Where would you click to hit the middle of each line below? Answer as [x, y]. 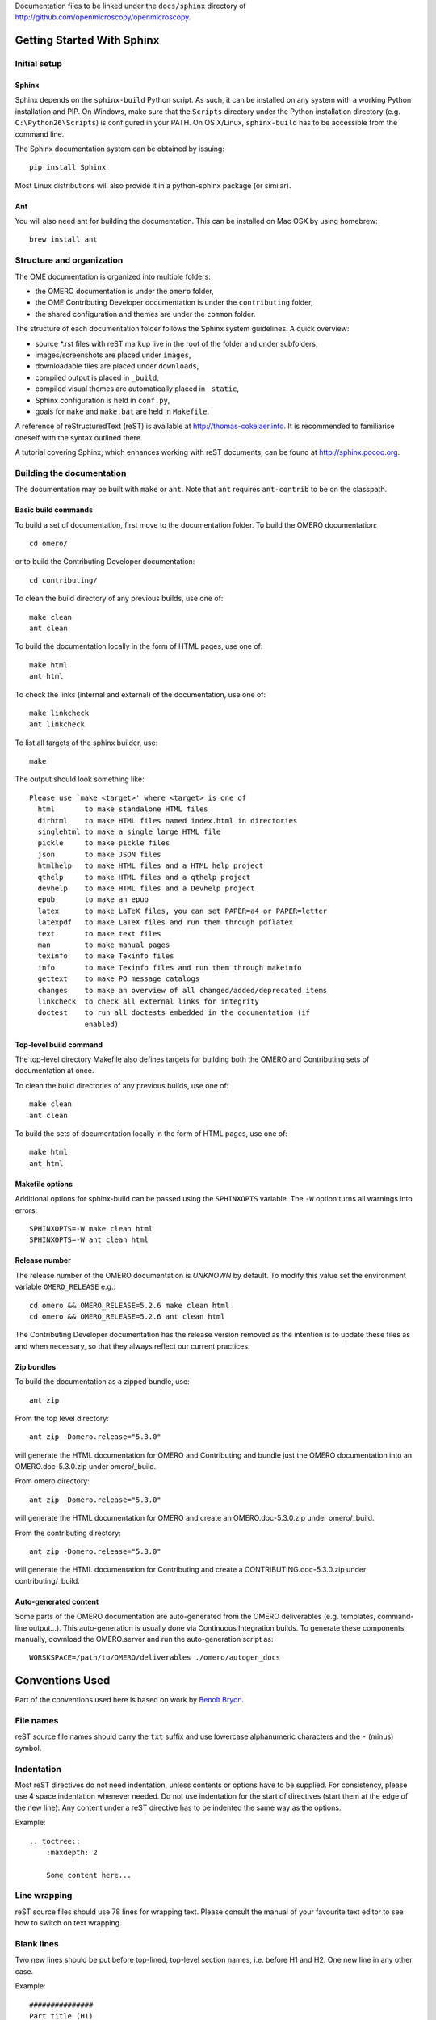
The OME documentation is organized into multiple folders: [113, 276]
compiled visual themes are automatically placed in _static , [137, 389]
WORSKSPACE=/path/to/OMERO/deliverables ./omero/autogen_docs [155, 1658]
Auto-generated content [57, 1601]
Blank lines [37, 1943]
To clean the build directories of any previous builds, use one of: [122, 1085]
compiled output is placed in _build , [97, 377]
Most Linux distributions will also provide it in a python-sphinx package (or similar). [153, 185]
